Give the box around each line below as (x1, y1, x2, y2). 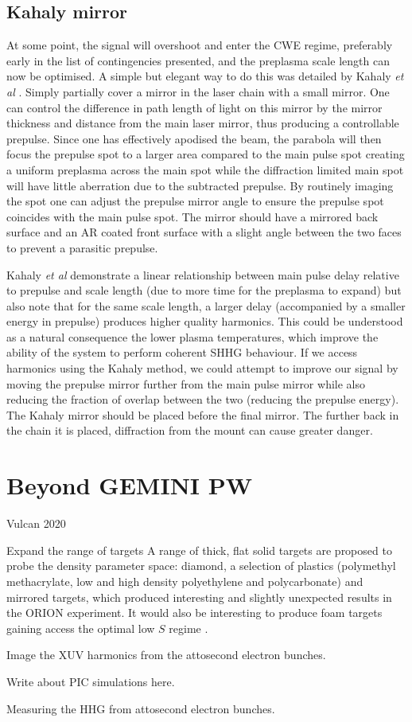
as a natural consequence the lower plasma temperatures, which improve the (6, 328, 379, 345)
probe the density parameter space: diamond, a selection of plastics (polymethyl (6, 557, 396, 574)
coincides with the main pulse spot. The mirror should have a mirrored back (6, 208, 379, 224)
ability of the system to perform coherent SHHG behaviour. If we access (6, 344, 358, 361)
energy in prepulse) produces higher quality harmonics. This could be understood (6, 313, 403, 330)
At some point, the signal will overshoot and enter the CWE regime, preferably (6, 37, 393, 53)
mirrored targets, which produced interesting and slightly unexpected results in (6, 588, 392, 605)
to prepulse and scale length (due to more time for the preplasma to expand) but (6, 282, 402, 299)
